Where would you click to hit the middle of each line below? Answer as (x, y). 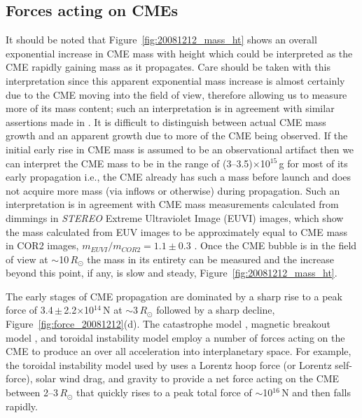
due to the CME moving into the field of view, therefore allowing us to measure (176, 94)
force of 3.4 (29, 310)
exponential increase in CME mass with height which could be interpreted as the (179, 53)
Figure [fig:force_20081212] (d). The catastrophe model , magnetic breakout (168, 324)
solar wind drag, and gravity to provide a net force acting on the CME (188, 378)
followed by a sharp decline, (216, 310)
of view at (27, 259)
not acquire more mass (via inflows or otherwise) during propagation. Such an (173, 190)
